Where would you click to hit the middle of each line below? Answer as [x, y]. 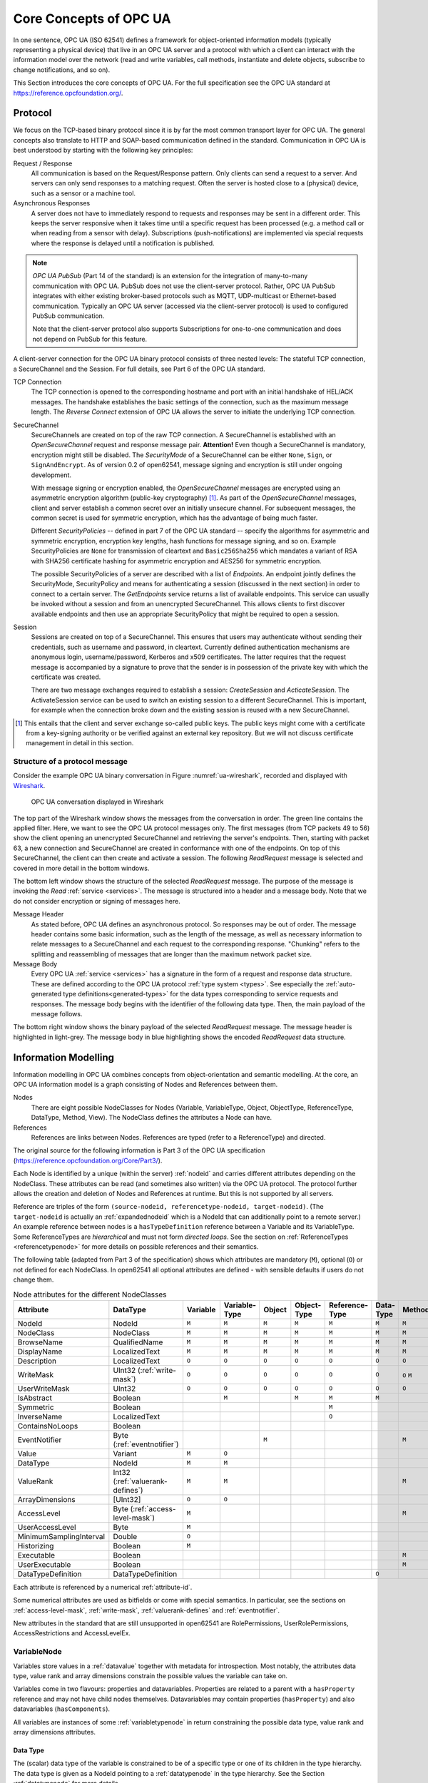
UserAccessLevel [47, 1527]
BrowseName [40, 1342]
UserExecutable [44, 1564]
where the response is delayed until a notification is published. [123, 243]
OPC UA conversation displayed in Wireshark [97, 802]
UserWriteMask [44, 1389]
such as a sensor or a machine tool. [83, 193]
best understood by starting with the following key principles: [103, 150]
